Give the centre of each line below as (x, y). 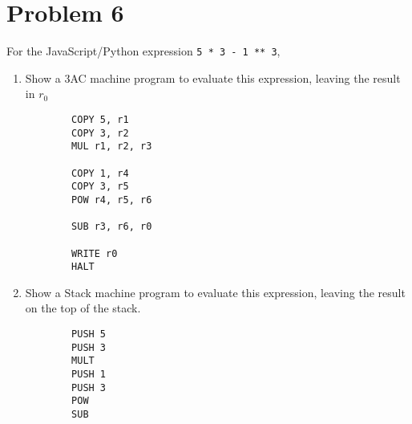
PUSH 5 (89, 334)
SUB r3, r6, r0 (112, 227)
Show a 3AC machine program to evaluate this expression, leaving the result (213, 77)
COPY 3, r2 (100, 133)
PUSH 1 (89, 374)
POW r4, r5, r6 (112, 200)
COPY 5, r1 (100, 119)
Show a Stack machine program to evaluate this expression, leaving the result (215, 292)
